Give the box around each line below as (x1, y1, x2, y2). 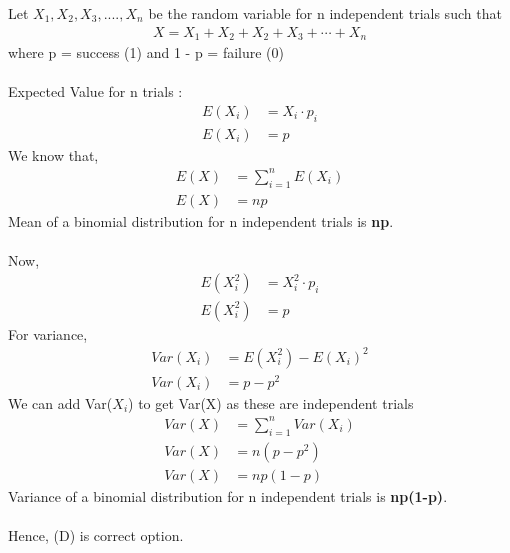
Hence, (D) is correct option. (8, 524, 184, 545)
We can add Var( (8, 392, 113, 413)
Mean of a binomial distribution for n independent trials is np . (8, 210, 394, 231)
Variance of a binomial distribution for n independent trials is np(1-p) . (8, 485, 448, 506)
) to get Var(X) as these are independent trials (128, 392, 414, 413)
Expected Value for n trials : (8, 81, 183, 102)
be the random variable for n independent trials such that (148, 3, 502, 23)
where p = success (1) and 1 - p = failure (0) (8, 42, 284, 63)
